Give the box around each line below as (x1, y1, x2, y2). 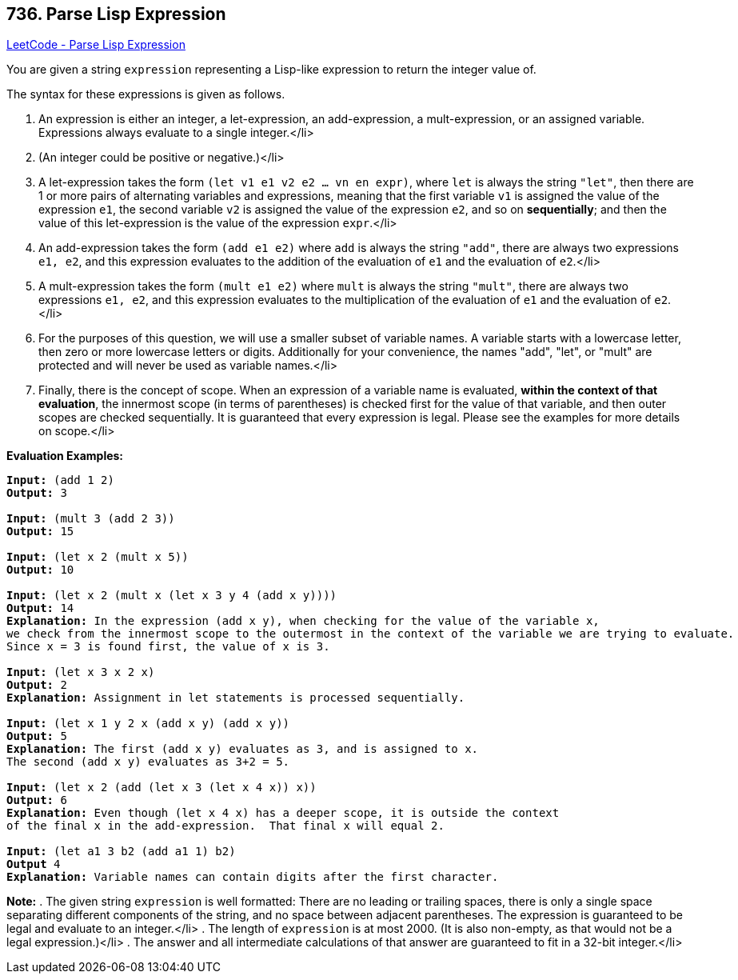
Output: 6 (6, 794, 67, 807)
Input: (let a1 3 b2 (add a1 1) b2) (6, 845, 236, 858)
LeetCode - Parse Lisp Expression (6, 38, 185, 52)
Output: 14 (6, 602, 74, 615)
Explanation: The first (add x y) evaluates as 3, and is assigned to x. (6, 742, 479, 756)
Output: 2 (6, 678, 67, 692)
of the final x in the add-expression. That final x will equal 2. (6, 819, 445, 833)
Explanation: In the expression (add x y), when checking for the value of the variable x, (6, 614, 600, 628)
